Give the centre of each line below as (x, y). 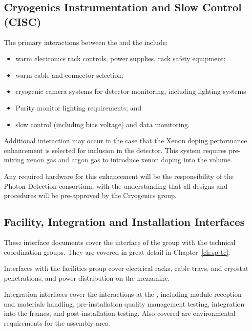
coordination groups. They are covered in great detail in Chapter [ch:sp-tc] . (117, 252)
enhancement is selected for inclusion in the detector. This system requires (115, 150)
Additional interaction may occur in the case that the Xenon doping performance (126, 141)
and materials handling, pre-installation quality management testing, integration (124, 303)
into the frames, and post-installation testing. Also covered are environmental (120, 313)
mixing (14, 160)
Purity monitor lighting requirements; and (78, 107)
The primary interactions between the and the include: (86, 42)
